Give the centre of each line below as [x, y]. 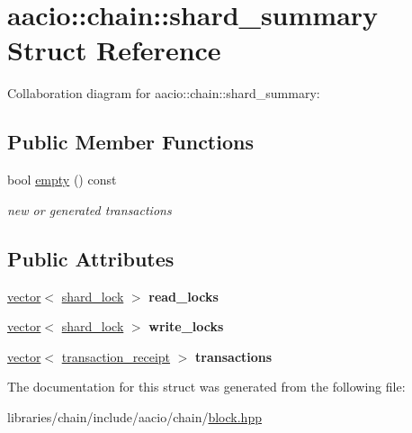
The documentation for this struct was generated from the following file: [206, 387]
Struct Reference [114, 50]
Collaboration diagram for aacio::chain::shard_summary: [164, 93]
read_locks [184, 296]
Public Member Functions [130, 142]
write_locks [186, 326]
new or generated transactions [90, 209]
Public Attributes [91, 258]
